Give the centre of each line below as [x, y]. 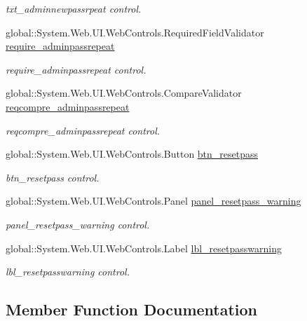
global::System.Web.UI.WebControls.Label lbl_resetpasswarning [144, 248]
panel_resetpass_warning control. [78, 224]
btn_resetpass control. [53, 177]
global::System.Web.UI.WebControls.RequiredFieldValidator [135, 32]
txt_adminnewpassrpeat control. [74, 8]
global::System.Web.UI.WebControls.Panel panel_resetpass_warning [153, 201]
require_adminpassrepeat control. [76, 69]
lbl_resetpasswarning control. [68, 272]
